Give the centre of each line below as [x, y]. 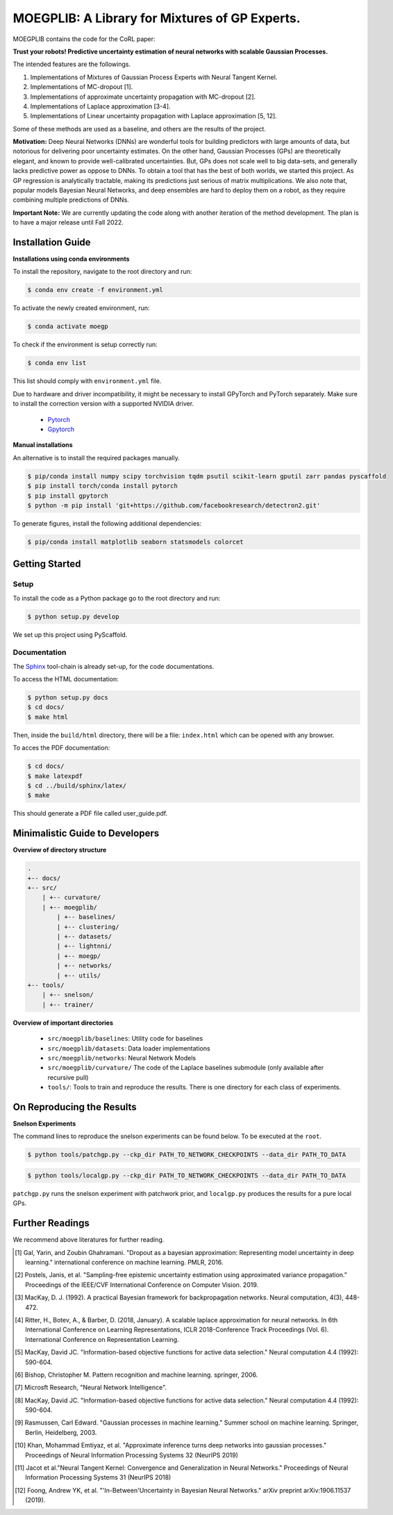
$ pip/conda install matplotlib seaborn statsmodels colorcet [135, 542]
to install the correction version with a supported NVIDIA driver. [103, 404]
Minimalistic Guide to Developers [86, 833]
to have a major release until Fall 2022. [68, 222]
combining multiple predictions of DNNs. [71, 200]
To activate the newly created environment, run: [81, 308]
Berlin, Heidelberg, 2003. [61, 1432]
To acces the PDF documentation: [61, 748]
